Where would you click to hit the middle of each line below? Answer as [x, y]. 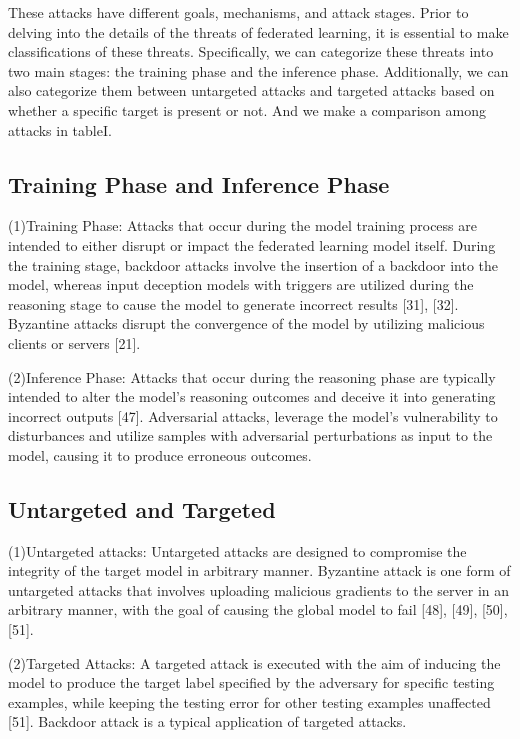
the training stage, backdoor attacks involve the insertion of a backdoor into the [253, 264]
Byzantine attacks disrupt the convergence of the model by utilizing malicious [246, 323]
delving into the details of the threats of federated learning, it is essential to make [258, 31]
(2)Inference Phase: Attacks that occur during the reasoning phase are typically [252, 376]
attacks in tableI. [60, 129]
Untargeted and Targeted [142, 508]
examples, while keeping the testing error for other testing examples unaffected [249, 701]
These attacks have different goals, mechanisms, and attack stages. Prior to [238, 12]
